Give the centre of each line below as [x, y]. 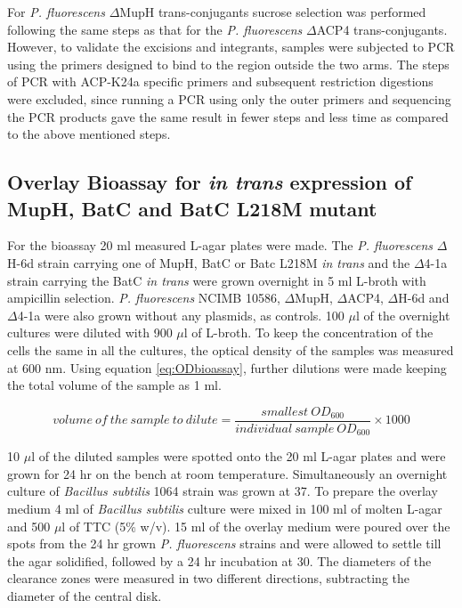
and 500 [29, 526]
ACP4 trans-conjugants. [382, 29]
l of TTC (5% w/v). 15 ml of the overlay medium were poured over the [256, 526]
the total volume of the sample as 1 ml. [114, 385]
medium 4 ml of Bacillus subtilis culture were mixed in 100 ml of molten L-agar [225, 508]
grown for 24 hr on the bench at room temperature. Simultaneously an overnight [227, 473]
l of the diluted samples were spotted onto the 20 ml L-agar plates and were [239, 456]
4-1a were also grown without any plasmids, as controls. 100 [181, 315]
